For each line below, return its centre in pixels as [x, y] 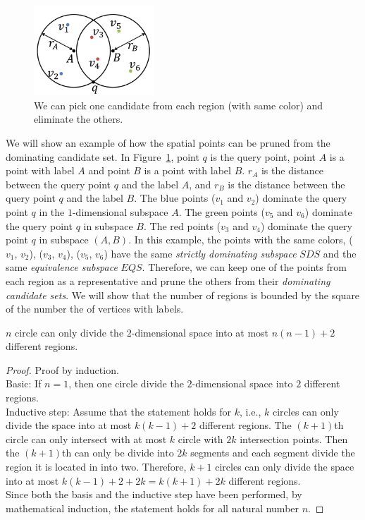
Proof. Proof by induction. [62, 369]
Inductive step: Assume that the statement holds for [119, 411]
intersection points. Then [294, 439]
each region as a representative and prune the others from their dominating [168, 280]
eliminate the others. [79, 119]
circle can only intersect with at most [86, 439]
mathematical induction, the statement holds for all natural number [153, 508]
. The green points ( [222, 211]
